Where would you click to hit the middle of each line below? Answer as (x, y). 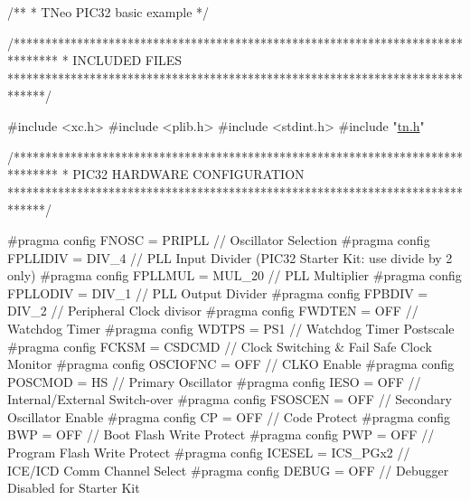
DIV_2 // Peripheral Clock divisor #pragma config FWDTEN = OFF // (213, 311)
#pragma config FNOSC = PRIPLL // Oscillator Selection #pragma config (219, 239)
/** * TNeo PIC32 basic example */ (108, 12)
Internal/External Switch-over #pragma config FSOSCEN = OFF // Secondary (230, 399)
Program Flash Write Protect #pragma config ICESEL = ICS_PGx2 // (209, 453)
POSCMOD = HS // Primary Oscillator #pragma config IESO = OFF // (214, 381)
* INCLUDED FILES (122, 60)
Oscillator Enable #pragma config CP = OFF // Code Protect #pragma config (229, 416)
